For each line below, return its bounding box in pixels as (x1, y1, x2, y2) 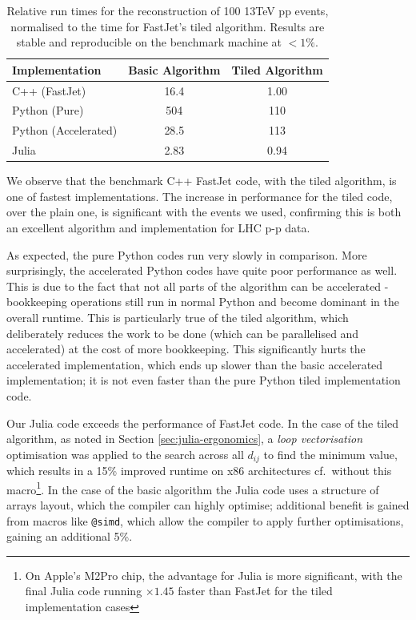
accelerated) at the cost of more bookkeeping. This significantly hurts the (6, 340, 366, 357)
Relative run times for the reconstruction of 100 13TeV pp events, (6, 2, 329, 18)
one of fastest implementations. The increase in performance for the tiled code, (6, 187, 393, 204)
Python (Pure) (12, 102, 84, 119)
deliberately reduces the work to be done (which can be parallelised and (6, 324, 359, 341)
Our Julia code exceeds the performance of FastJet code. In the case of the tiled (6, 414, 399, 431)
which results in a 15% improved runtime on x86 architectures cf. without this (6, 462, 392, 479)
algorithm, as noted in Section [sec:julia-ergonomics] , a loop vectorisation (6, 430, 363, 447)
